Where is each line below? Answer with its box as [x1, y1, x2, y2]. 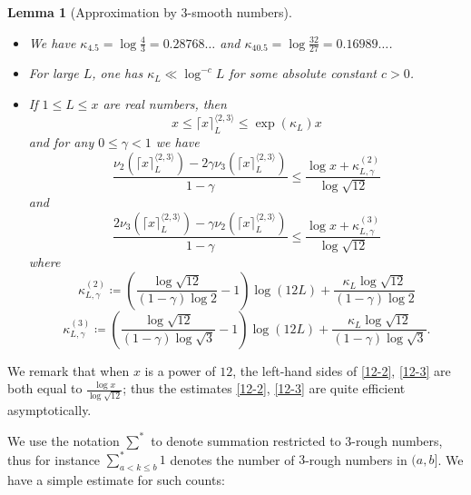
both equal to [7, 379, 83, 398]
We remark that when [7, 361, 130, 380]
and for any [28, 132, 94, 151]
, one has [92, 64, 143, 83]
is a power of [144, 361, 216, 380]
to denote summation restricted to [151, 431, 341, 450]
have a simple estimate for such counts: [7, 470, 225, 489]
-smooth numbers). [187, 3, 292, 21]
